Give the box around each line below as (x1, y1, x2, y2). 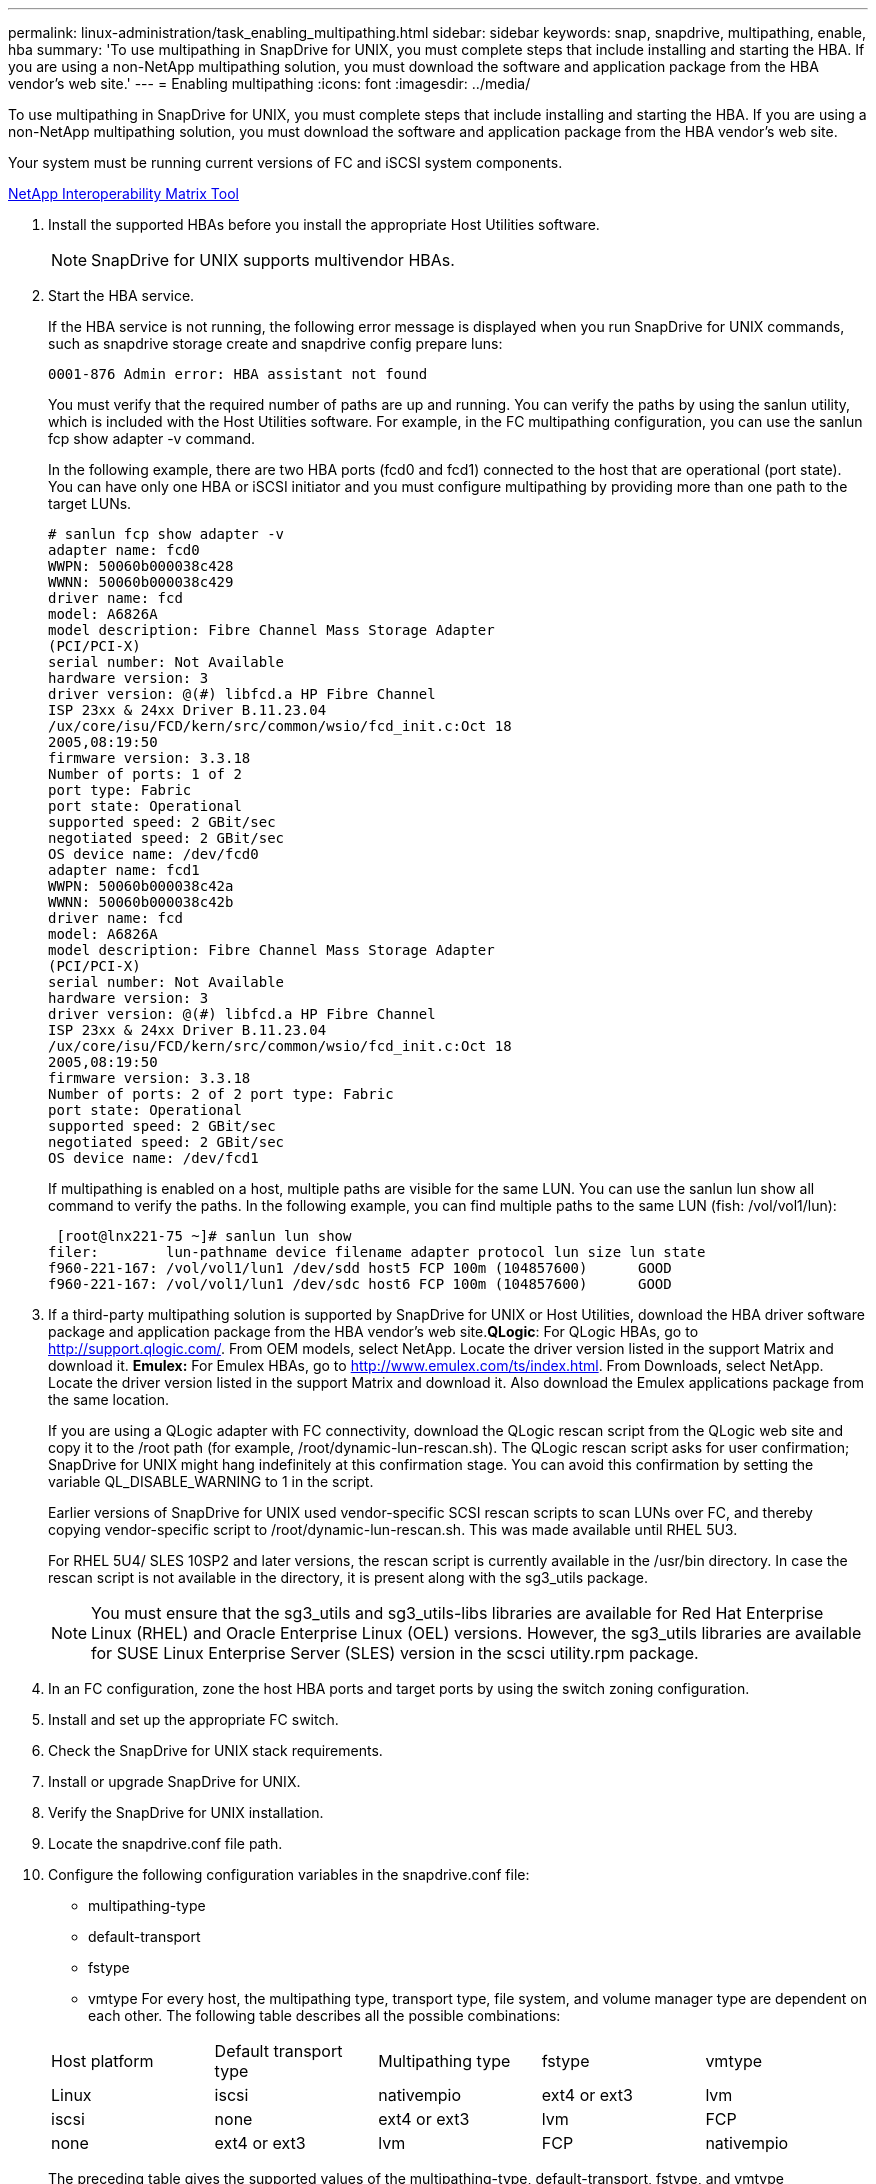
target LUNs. (48, 495, 132, 512)
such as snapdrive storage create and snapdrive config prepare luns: (48, 335, 503, 352)
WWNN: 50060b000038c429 (48, 574, 234, 590)
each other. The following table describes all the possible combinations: (88, 2007, 561, 2024)
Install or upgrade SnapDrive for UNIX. (48, 1773, 301, 1790)
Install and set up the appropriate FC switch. (48, 1711, 339, 1728)
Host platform (51, 2051, 154, 2071)
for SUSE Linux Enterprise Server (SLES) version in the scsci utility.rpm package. (91, 1643, 699, 1663)
